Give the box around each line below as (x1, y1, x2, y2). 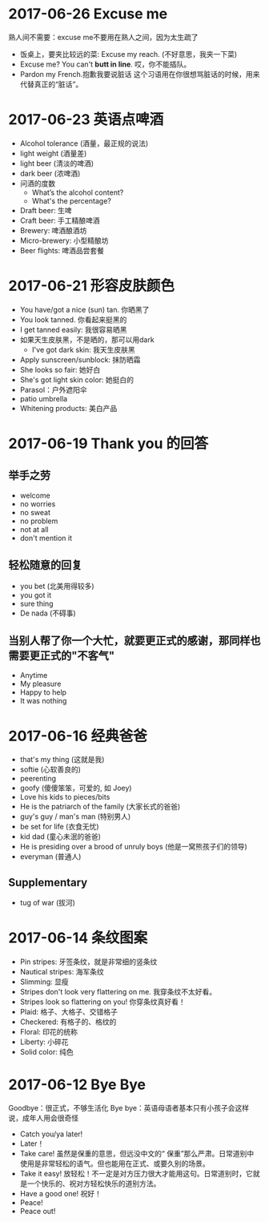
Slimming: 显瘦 (19, 977, 70, 986)
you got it (19, 590, 52, 599)
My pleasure (19, 679, 62, 689)
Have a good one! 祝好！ (19, 1189, 102, 1199)
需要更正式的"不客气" (8, 649, 115, 663)
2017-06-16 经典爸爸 (8, 727, 148, 745)
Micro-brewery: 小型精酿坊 (19, 236, 109, 245)
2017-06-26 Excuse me (8, 5, 168, 23)
